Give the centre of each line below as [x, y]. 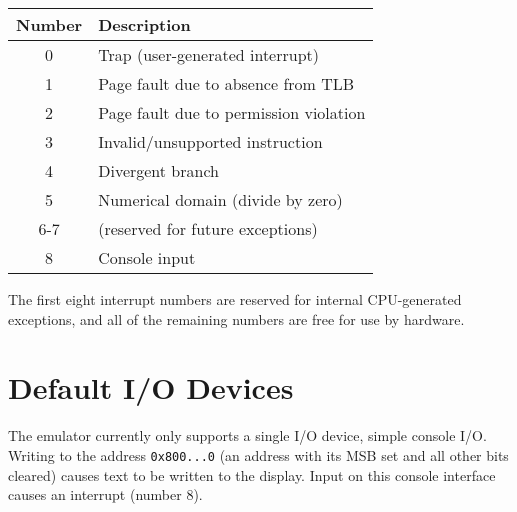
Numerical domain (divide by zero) [220, 199]
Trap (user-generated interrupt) [208, 54]
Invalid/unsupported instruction [210, 141]
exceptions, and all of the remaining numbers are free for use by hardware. [236, 318]
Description [144, 24]
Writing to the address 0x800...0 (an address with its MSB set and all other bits [258, 454]
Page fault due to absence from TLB [226, 83]
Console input [147, 257]
